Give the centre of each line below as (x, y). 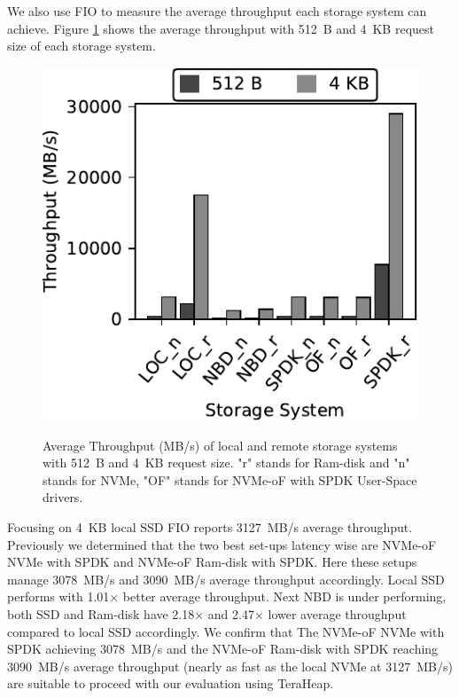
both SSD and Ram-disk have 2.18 (101, 614)
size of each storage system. (82, 46)
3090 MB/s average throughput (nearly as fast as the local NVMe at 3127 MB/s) (230, 666)
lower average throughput (337, 614)
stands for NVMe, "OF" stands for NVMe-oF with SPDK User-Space (230, 479)
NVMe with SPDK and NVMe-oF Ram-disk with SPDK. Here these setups (212, 562)
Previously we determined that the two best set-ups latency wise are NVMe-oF (222, 544)
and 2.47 (231, 614)
